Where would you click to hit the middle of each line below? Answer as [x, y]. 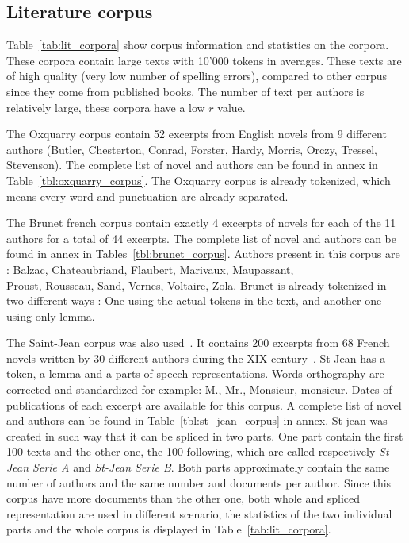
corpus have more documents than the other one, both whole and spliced [183, 498]
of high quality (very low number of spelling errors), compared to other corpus [197, 76]
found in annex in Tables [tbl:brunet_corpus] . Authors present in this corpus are [203, 254]
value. [231, 107]
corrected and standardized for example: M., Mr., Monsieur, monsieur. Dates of [199, 389]
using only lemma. [51, 316]
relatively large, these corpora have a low [106, 107]
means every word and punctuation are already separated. [147, 196]
